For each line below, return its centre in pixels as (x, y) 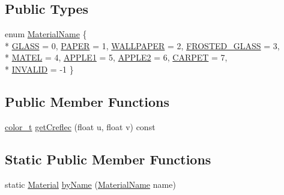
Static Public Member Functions (108, 159)
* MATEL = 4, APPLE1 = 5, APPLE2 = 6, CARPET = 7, (116, 57)
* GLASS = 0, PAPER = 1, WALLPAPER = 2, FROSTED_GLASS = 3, (142, 45)
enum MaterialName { (46, 34)
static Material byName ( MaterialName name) (90, 184)
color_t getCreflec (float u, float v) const (80, 126)
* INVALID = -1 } (39, 69)
